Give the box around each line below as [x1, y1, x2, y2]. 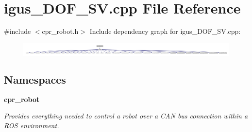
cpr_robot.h [42, 26, 79, 36]
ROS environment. [4, 120, 59, 130]
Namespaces [4, 72, 66, 87]
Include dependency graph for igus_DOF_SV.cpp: [89, 26, 241, 36]
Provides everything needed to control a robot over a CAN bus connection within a [4, 111, 248, 121]
